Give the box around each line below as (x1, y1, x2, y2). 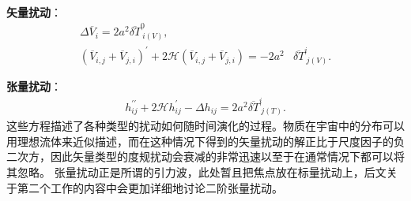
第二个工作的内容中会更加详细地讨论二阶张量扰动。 (17, 179, 283, 195)
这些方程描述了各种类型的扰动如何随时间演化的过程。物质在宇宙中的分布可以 (6, 117, 405, 134)
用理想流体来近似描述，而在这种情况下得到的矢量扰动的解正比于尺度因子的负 (6, 132, 405, 149)
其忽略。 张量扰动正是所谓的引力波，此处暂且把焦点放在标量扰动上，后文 (6, 164, 386, 181)
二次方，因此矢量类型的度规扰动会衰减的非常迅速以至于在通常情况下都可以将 (6, 148, 405, 165)
